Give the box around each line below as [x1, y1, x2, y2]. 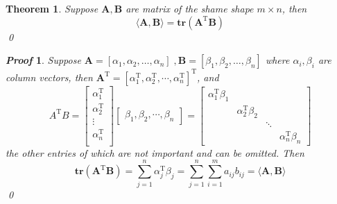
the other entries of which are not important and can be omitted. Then [6, 145, 304, 160]
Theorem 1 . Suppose [6, 1, 98, 15]
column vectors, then [6, 69, 93, 84]
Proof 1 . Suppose [6, 53, 81, 67]
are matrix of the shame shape [126, 1, 254, 15]
